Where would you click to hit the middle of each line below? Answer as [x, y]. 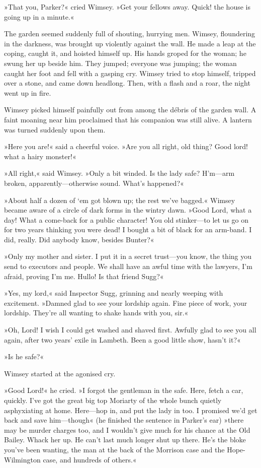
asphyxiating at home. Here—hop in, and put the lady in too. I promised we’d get [131, 410]
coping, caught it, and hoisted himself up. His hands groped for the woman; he [125, 53]
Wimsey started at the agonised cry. [60, 373]
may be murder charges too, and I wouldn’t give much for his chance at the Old [127, 429]
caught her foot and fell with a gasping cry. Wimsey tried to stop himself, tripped [130, 73]
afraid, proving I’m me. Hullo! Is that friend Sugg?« [84, 276]
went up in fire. [28, 92]
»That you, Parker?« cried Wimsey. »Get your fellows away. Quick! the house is [127, 7]
